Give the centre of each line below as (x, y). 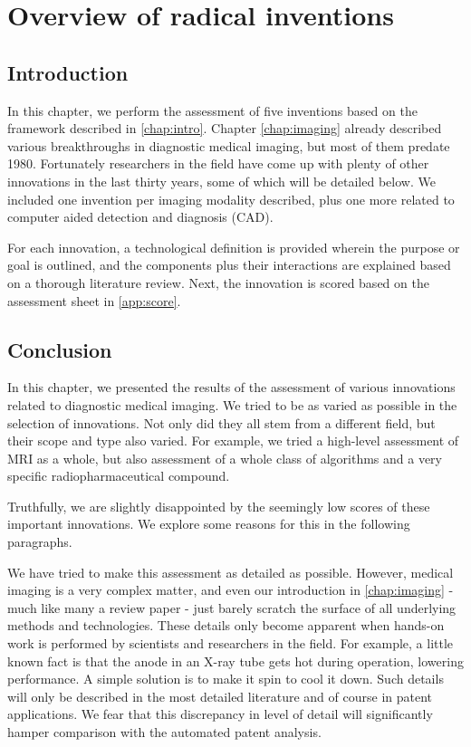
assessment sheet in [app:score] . (94, 300)
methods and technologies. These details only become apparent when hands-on (226, 625)
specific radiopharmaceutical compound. (119, 476)
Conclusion (60, 349)
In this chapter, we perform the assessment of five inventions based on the (212, 110)
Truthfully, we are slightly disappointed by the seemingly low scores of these (219, 506)
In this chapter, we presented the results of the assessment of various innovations (231, 387)
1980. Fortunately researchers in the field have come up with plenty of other (218, 163)
